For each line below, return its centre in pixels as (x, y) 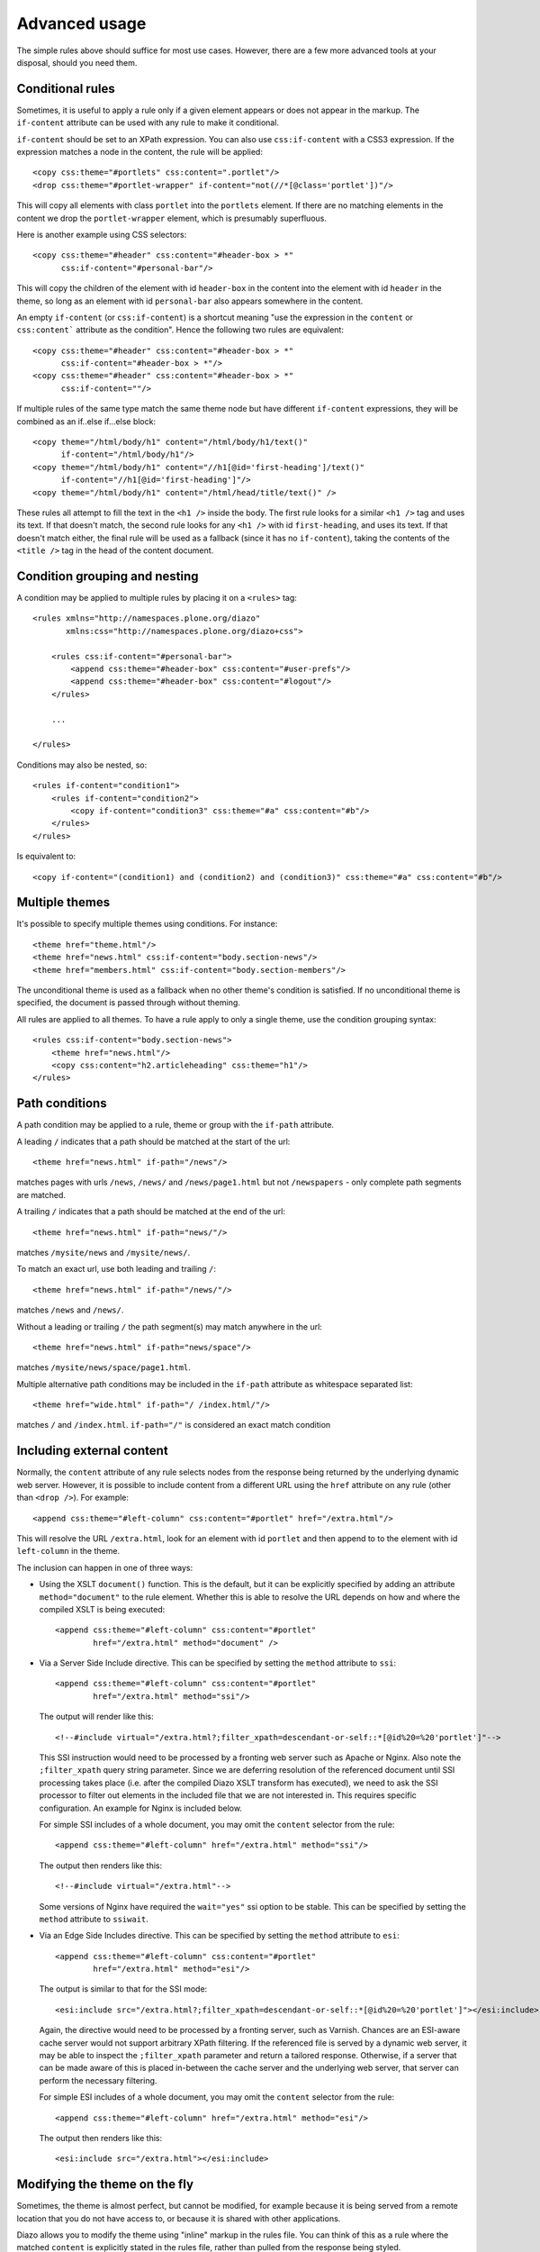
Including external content (92, 1451)
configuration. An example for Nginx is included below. (141, 1808)
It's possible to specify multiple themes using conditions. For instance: (147, 924)
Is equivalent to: (46, 857)
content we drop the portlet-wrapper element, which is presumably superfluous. (172, 218)
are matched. (41, 1194)
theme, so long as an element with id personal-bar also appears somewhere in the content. (190, 301)
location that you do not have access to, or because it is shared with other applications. (179, 2218)
